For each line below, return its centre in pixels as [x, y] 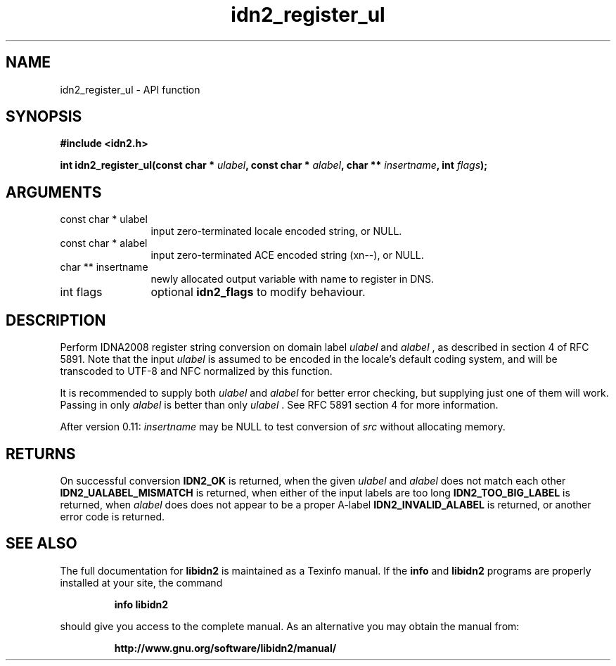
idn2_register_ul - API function [130, 89]
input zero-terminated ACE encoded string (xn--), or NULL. [287, 255]
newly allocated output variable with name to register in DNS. [293, 279]
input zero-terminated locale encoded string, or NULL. [276, 231]
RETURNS [41, 454]
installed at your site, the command [141, 582]
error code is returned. [113, 516]
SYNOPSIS [44, 117]
